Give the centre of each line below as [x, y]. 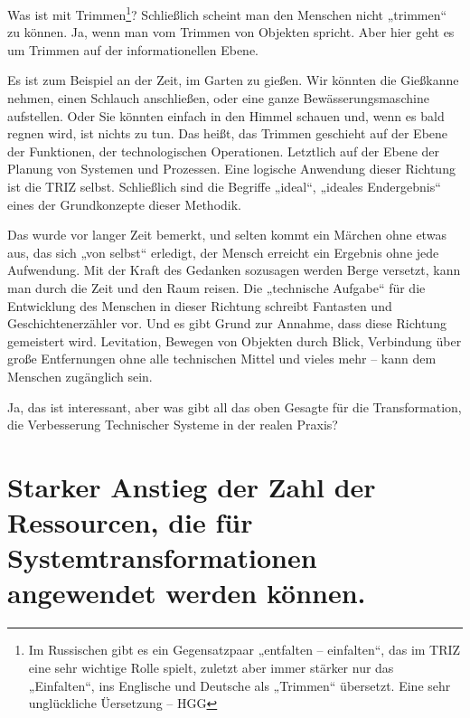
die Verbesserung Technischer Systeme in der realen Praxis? [173, 425]
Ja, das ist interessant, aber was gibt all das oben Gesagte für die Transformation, [235, 406]
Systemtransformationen [162, 557]
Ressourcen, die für [130, 522]
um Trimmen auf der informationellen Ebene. [133, 49]
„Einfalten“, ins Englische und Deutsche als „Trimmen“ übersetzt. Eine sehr [240, 685]
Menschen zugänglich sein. [80, 376]
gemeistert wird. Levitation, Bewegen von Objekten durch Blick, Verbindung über [235, 340]
